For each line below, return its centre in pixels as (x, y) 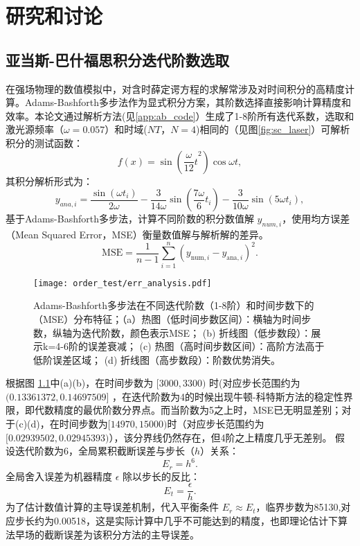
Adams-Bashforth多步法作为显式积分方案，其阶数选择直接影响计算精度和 (188, 102)
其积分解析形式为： (49, 180)
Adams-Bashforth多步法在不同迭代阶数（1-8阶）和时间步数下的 (174, 305)
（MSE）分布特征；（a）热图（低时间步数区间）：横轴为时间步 (172, 318)
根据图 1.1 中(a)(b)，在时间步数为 (80, 383)
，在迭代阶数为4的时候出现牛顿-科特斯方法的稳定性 (228, 396)
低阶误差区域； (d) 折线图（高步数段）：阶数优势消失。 (157, 359)
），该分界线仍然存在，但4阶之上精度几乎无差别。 (220, 437)
